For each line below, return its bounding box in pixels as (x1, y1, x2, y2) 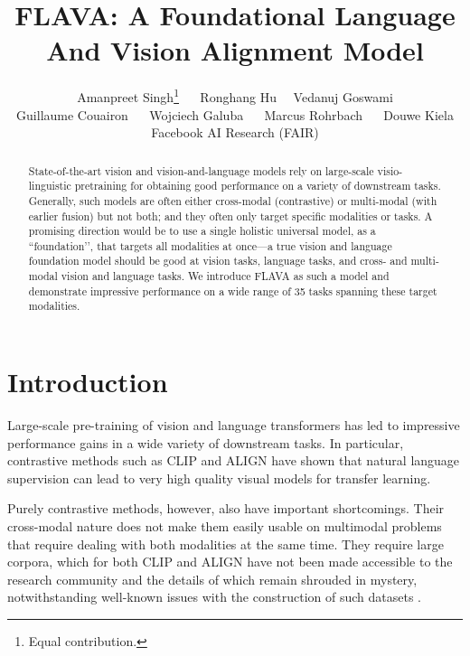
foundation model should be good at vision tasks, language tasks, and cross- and (28, 253, 408, 268)
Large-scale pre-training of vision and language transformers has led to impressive (7, 416, 460, 435)
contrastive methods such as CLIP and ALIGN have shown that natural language (7, 451, 460, 470)
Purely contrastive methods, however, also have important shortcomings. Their (7, 499, 445, 518)
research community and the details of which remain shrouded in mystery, (7, 569, 418, 588)
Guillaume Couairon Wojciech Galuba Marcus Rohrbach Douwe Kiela (16, 105, 454, 124)
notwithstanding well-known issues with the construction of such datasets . (7, 587, 421, 606)
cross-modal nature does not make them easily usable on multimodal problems (7, 517, 442, 536)
